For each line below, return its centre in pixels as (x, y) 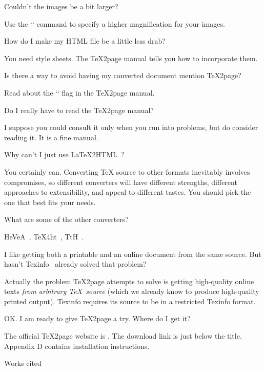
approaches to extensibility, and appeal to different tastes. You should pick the (128, 192)
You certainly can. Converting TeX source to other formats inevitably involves (127, 171)
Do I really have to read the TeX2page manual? (79, 110)
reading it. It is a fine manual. (51, 137)
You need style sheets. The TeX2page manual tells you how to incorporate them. (131, 58)
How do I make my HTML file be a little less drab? (85, 41)
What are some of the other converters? (66, 219)
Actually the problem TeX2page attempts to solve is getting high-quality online (129, 281)
